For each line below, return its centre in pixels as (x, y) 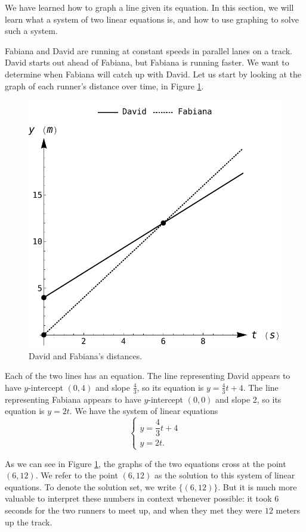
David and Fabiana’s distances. (86, 355)
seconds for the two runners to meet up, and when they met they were (134, 510)
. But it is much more (257, 486)
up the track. (29, 522)
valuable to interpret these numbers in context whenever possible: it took (138, 498)
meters (288, 510)
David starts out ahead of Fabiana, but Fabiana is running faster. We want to (147, 62)
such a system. (31, 31)
